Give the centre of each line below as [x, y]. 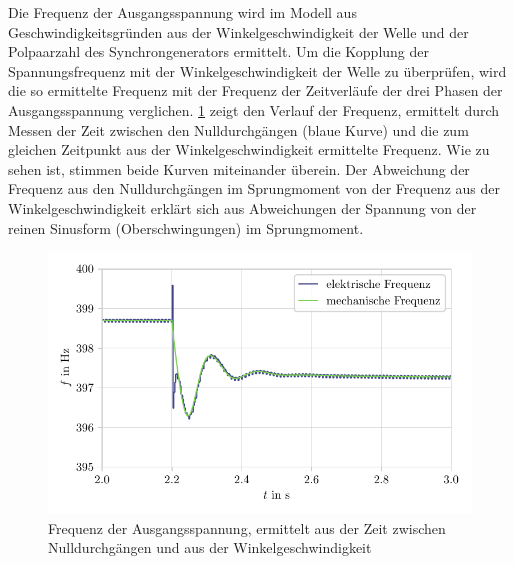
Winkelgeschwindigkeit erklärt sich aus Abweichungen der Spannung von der [242, 207]
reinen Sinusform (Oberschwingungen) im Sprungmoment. [186, 227]
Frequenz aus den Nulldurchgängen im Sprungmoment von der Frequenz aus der [254, 188]
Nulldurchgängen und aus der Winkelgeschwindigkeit [210, 547]
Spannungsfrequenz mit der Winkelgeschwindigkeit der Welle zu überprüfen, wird [257, 70]
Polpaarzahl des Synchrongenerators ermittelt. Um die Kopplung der [219, 51]
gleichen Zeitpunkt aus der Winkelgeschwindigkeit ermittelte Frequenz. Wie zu [249, 149]
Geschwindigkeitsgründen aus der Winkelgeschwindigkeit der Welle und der [238, 31]
